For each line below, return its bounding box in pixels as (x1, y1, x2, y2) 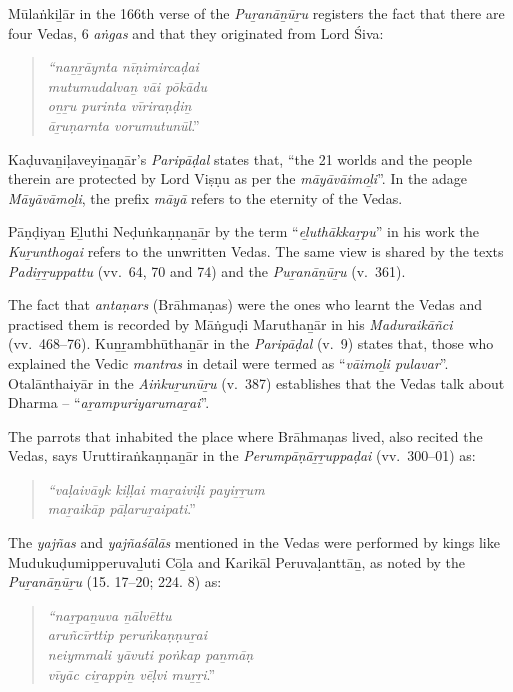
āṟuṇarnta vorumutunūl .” (47, 114, 200, 135)
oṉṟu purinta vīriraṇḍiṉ (47, 95, 192, 116)
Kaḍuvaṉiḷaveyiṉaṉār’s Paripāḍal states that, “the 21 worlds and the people (8, 148, 472, 169)
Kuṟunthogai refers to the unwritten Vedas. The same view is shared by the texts (8, 240, 504, 261)
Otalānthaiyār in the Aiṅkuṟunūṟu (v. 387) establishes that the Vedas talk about (8, 372, 505, 393)
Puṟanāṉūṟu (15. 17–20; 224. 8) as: (8, 571, 222, 592)
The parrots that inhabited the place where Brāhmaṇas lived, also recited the (8, 425, 483, 446)
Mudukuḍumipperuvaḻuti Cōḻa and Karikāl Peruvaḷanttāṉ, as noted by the (8, 551, 466, 572)
